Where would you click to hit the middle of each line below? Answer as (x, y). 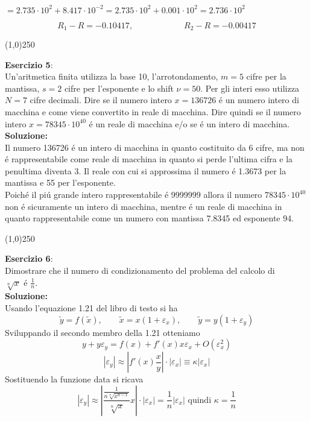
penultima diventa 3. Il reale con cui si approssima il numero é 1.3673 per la (146, 170)
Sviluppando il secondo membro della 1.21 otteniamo (103, 332)
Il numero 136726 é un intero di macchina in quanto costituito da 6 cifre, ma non (155, 147)
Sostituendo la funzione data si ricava (74, 379)
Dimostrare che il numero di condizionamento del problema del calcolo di (140, 271)
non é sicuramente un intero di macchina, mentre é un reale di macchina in (144, 206)
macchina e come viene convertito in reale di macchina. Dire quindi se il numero (153, 111)
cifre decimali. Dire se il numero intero (101, 100)
